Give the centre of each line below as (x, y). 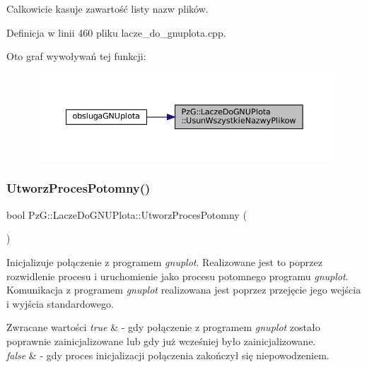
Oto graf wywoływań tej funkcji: (76, 56)
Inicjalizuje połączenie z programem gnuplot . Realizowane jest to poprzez (164, 261)
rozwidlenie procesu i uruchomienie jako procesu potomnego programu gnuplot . (177, 276)
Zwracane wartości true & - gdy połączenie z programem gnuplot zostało (163, 327)
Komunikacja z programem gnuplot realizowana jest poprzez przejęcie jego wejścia (184, 290)
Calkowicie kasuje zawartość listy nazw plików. (107, 8)
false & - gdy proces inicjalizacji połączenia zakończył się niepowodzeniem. (168, 355)
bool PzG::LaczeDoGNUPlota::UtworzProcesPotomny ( (127, 214)
